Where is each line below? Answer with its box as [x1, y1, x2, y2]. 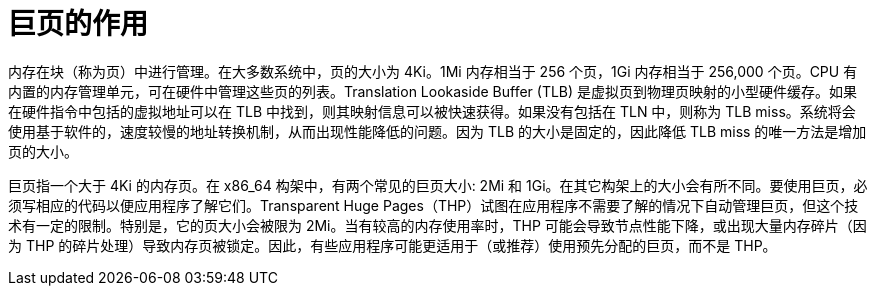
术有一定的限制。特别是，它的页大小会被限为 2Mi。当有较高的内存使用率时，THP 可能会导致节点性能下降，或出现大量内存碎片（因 [8, 216, 867, 234]
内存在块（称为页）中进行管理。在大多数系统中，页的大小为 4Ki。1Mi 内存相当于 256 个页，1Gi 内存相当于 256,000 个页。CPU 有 [8, 62, 858, 80]
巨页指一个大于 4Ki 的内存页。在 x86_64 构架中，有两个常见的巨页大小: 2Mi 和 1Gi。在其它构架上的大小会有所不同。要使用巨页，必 [8, 176, 868, 194]
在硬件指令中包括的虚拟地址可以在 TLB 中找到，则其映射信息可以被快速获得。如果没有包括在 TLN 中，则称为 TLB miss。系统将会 [8, 102, 856, 120]
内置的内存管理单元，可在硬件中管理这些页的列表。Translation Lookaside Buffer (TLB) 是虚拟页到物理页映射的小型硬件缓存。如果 [8, 82, 858, 100]
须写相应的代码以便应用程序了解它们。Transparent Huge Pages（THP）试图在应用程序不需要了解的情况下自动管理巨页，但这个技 [8, 196, 859, 214]
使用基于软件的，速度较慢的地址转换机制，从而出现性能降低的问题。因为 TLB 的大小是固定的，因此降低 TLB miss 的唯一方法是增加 [8, 122, 867, 140]
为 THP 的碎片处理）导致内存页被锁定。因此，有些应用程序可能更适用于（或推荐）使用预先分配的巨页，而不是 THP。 [8, 236, 777, 254]
